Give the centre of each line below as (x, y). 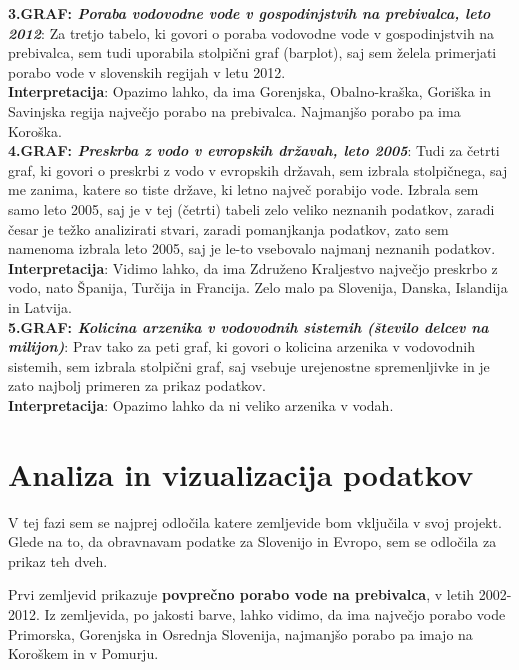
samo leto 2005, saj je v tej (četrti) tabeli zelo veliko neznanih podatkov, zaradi (251, 208)
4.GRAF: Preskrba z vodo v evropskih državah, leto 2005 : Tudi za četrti (254, 150)
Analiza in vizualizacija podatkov (241, 473)
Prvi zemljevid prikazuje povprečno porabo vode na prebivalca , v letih (241, 594)
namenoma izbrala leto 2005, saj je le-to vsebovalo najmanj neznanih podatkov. (252, 248)
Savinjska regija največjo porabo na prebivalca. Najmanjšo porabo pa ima (234, 110)
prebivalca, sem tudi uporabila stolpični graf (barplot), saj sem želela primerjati (252, 52)
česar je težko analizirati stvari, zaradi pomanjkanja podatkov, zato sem (228, 228)
